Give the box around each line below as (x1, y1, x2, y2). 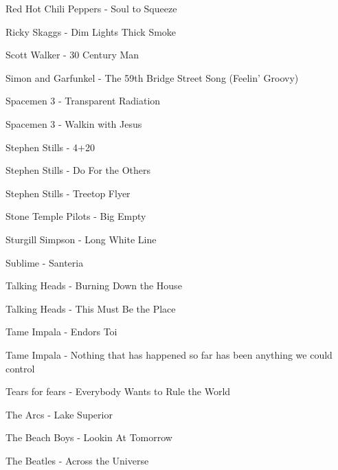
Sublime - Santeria (5, 255, 84, 269)
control (5, 361, 35, 375)
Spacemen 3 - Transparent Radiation (5, 93, 161, 108)
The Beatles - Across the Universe (5, 453, 149, 467)
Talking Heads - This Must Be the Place (5, 301, 176, 315)
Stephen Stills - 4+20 (5, 139, 95, 154)
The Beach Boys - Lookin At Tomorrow (5, 430, 172, 445)
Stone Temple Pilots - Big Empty (5, 209, 146, 223)
